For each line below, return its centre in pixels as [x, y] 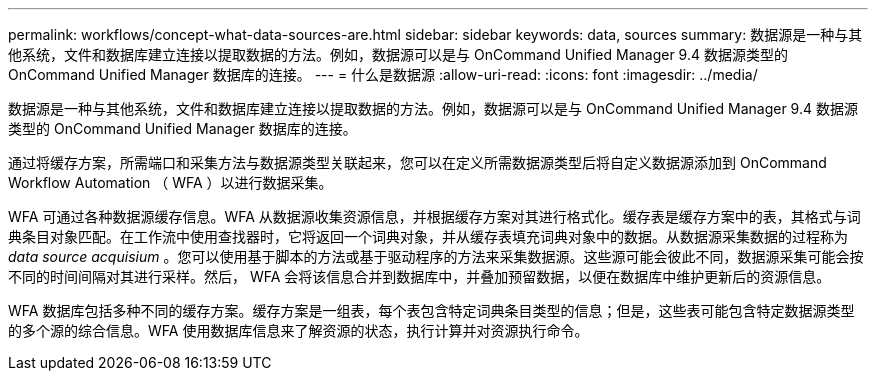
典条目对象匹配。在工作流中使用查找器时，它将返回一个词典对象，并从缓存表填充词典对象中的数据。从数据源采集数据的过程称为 [428, 236]
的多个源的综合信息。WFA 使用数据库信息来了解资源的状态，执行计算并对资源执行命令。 [298, 330]
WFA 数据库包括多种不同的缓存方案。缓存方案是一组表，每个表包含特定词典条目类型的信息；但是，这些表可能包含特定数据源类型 [431, 310]
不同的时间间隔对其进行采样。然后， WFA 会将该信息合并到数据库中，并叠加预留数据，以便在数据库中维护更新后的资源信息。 [419, 276]
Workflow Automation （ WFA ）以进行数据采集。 [170, 182]
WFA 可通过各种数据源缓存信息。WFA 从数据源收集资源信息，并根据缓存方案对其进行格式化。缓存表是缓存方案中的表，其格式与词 [434, 216]
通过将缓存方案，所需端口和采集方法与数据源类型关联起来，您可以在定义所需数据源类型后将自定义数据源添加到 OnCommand [417, 162]
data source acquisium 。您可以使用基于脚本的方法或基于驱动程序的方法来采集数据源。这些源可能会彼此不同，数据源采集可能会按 [436, 256]
